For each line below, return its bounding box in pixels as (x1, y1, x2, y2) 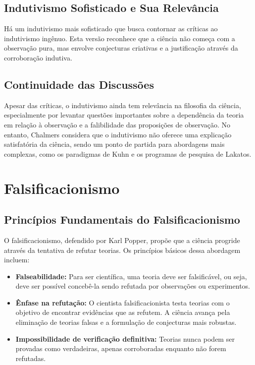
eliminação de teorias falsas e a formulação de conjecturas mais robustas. (15, 317, 237, 327)
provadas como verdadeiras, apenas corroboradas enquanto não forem (15, 343, 226, 354)
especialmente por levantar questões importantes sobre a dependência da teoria (4, 110, 244, 120)
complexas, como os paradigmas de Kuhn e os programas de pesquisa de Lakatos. (4, 148, 252, 159)
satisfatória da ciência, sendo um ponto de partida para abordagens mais (4, 139, 225, 149)
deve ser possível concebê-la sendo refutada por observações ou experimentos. (15, 281, 250, 291)
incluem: (4, 254, 30, 265)
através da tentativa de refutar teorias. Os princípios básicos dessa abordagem (4, 244, 241, 255)
